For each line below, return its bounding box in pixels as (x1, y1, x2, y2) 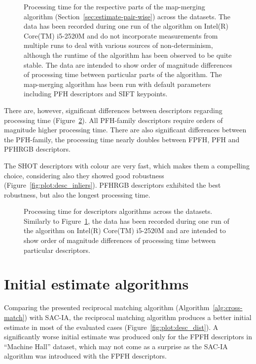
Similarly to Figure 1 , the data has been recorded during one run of (24, 215, 229, 226)
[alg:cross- (213, 302, 243, 313)
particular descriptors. (24, 244, 90, 255)
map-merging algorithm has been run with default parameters (24, 79, 211, 89)
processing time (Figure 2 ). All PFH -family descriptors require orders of (4, 115, 223, 125)
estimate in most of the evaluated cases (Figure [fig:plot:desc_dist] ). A (4, 322, 219, 332)
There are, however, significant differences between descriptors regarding (4, 105, 222, 115)
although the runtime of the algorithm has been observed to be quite (24, 49, 232, 60)
